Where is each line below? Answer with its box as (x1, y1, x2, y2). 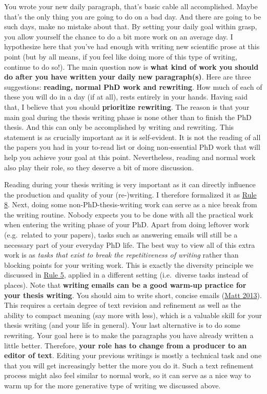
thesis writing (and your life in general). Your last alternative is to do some (4, 320, 240, 330)
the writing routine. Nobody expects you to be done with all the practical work (4, 209, 253, 220)
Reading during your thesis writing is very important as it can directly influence (4, 179, 256, 190)
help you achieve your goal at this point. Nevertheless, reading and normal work (4, 151, 256, 162)
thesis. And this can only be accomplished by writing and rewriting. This (4, 122, 234, 132)
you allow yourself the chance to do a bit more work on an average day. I (4, 31, 233, 42)
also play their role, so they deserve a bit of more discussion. (4, 162, 194, 172)
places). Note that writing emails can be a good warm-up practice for (4, 280, 247, 290)
